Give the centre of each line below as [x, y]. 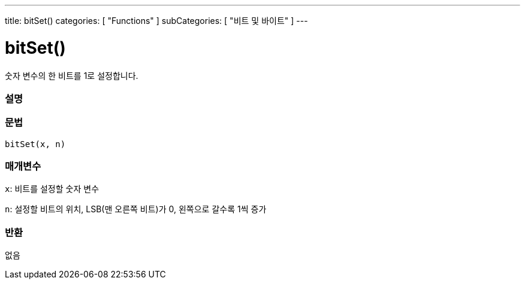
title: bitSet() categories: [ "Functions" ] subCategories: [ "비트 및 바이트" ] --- [156, 21]
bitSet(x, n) [35, 144]
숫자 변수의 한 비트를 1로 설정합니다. [72, 75]
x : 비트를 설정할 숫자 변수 [52, 189]
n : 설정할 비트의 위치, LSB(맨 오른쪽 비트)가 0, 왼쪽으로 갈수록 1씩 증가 [136, 209]
